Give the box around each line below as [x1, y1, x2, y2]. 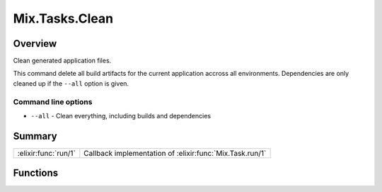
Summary [13, 130, 57, 142]
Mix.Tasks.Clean [13, 11, 113, 26]
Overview [13, 38, 57, 50]
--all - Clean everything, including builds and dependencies [30, 111, 212, 120]
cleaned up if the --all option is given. [13, 79, 129, 88]
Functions [13, 167, 59, 179]
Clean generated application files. [13, 57, 112, 65]
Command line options [13, 96, 93, 106]
